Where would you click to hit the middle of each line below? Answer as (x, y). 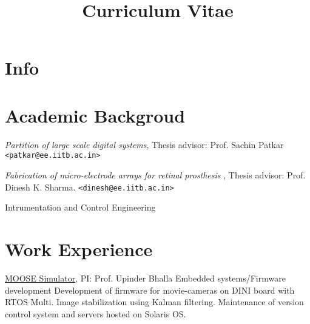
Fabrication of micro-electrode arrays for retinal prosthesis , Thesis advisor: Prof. (155, 174)
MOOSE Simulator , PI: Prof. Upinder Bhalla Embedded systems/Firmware (145, 278)
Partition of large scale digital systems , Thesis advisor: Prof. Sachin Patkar (144, 144)
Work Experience (79, 248)
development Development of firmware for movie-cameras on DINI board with (150, 290)
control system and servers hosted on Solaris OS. (96, 313)
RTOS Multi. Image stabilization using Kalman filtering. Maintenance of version (154, 302)
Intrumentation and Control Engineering (80, 207)
